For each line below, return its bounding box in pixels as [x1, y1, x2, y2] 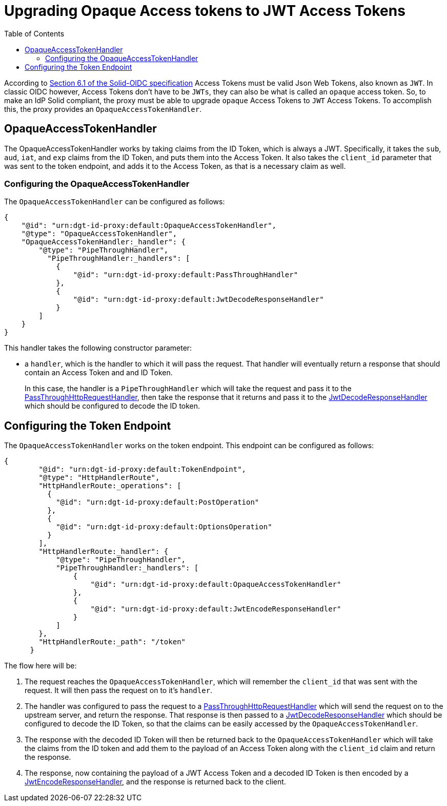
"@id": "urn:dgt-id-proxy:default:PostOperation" [56, 498, 259, 507]
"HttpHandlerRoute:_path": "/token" [38, 638, 186, 646]
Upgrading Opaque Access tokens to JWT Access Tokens [4, 2, 405, 20]
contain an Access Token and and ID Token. [25, 368, 173, 377]
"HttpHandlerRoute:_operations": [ [38, 482, 181, 490]
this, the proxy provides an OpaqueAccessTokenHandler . [4, 104, 202, 113]
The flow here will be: [4, 661, 77, 670]
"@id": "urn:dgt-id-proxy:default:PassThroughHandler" [73, 271, 298, 279]
